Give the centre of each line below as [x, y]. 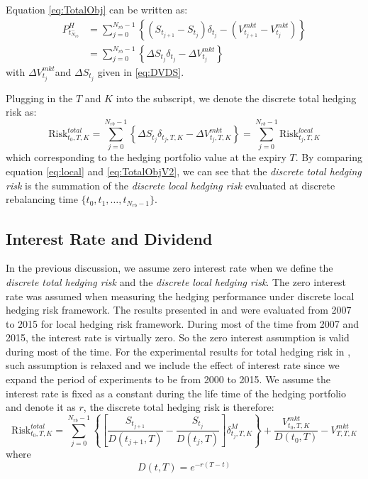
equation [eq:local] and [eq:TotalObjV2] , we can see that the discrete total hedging [184, 171]
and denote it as [41, 407]
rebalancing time [42, 199]
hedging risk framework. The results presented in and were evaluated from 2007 [179, 310]
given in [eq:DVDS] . [141, 71]
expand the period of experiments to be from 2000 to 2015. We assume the [168, 379]
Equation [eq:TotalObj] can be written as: [97, 9]
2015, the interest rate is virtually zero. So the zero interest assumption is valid [178, 337]
